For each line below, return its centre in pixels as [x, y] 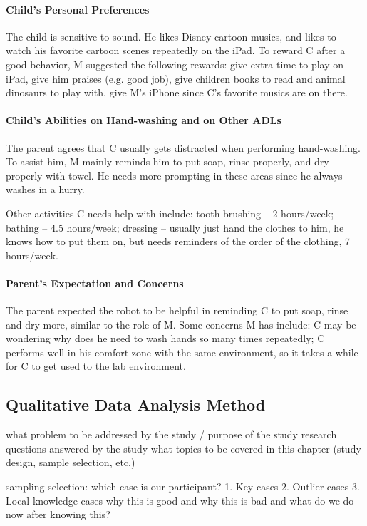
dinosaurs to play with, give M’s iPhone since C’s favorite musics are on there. [177, 92]
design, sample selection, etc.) [71, 462]
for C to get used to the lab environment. [96, 366]
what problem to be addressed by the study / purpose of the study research [171, 434]
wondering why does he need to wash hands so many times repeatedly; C [165, 338]
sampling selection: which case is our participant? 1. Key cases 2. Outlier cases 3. [183, 486]
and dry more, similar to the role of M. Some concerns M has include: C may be [181, 324]
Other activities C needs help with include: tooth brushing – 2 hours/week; [170, 213]
